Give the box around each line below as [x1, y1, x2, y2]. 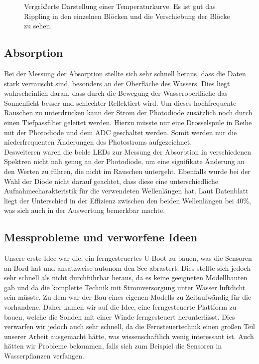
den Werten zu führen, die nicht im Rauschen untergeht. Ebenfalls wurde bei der [4, 166, 251, 176]
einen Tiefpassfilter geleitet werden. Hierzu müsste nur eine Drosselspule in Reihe [4, 117, 252, 127]
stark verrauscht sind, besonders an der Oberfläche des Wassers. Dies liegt [4, 78, 230, 88]
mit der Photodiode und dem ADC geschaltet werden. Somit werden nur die [4, 127, 237, 137]
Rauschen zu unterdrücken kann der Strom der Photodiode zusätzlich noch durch [4, 107, 253, 118]
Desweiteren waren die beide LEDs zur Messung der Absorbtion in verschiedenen [4, 146, 252, 157]
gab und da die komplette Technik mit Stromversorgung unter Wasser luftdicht [4, 282, 246, 292]
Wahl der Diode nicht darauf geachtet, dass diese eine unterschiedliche [4, 176, 218, 186]
